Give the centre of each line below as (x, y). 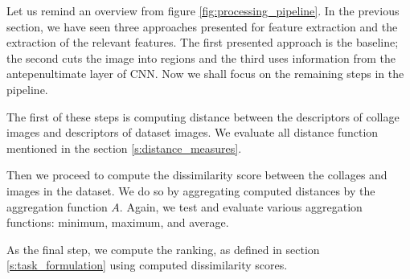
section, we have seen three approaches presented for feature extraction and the (202, 26)
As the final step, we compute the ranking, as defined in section (163, 249)
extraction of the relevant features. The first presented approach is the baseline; (203, 42)
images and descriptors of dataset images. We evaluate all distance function (193, 132)
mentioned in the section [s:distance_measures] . (124, 148)
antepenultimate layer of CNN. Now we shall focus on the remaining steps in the (205, 74)
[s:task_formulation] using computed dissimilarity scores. (147, 265)
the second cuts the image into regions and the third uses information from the (201, 57)
